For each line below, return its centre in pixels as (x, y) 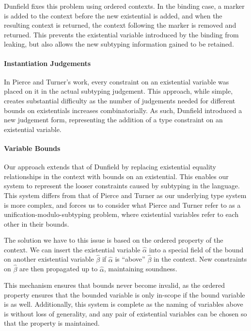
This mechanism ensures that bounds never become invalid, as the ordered (114, 285)
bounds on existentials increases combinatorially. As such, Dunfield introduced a (123, 110)
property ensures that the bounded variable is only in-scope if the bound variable (125, 294)
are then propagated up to (59, 269)
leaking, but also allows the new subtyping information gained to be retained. (119, 44)
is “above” (130, 259)
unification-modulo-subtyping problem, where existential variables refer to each (121, 214)
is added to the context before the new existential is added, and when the (113, 15)
